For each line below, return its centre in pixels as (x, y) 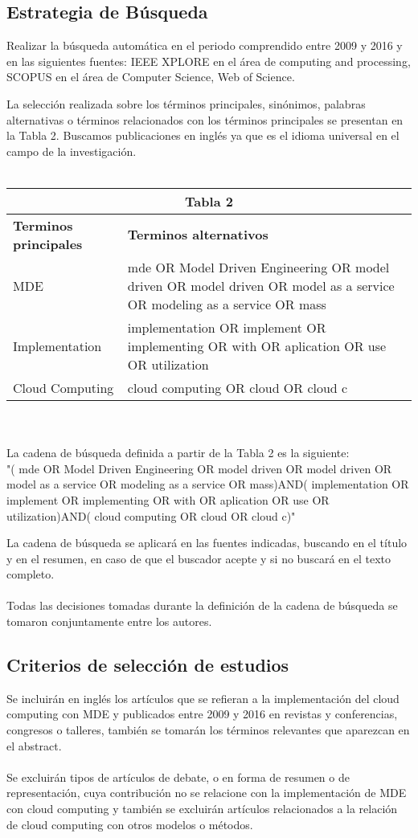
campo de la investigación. (72, 151)
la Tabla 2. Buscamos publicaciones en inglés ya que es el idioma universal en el (203, 135)
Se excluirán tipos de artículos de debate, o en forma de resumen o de (178, 777)
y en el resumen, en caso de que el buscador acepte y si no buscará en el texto (199, 558)
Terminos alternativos (198, 235)
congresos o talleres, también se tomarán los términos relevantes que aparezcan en (208, 730)
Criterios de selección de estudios (148, 665)
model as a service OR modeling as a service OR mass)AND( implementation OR (208, 484)
